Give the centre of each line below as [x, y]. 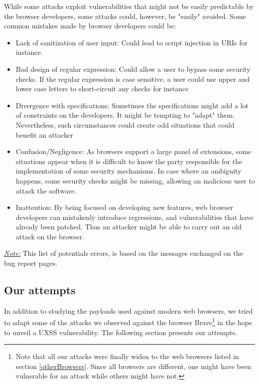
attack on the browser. [50, 236]
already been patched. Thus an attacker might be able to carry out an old [129, 227]
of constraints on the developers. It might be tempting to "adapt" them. [125, 115]
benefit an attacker [44, 134]
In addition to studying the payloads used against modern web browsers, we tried [129, 310]
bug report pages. [31, 263]
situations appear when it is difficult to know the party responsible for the [129, 161]
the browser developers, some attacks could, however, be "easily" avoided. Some [125, 16]
